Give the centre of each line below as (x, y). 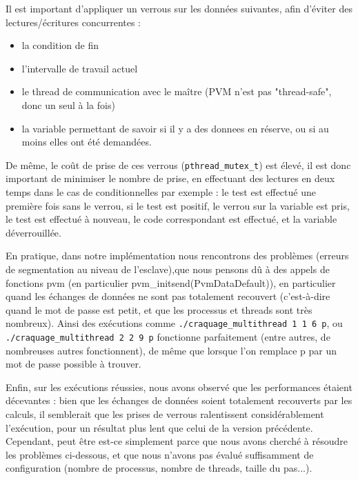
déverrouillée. (33, 232)
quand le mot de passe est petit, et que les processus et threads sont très (159, 309)
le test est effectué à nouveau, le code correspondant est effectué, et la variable (171, 219)
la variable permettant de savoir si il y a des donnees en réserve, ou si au (175, 128)
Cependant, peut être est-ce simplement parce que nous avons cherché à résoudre (177, 441)
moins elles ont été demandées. (87, 142)
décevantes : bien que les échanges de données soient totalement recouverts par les (179, 400)
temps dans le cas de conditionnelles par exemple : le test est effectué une (161, 192)
